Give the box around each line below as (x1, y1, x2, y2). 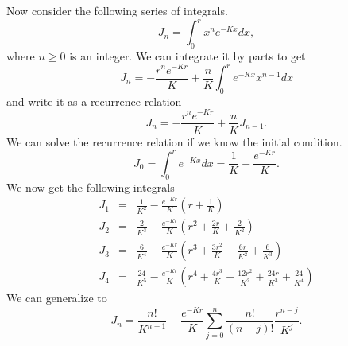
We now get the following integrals (6, 178, 175, 195)
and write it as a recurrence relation (6, 92, 182, 109)
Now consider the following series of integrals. (6, 2, 228, 18)
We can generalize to (6, 290, 107, 306)
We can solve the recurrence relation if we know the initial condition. (6, 133, 342, 150)
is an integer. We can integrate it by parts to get (69, 47, 306, 64)
